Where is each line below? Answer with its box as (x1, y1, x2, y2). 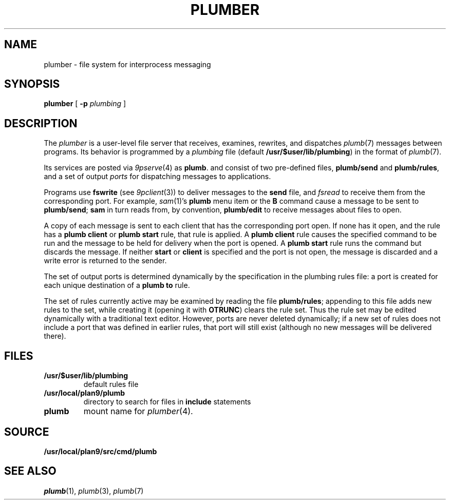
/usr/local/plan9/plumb (44, 389, 125, 398)
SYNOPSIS (4, 77, 60, 91)
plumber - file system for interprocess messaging (44, 60, 211, 69)
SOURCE (4, 425, 49, 438)
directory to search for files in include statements (83, 397, 251, 406)
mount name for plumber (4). (83, 406, 193, 417)
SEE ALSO (4, 464, 57, 478)
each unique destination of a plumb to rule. (44, 281, 190, 290)
